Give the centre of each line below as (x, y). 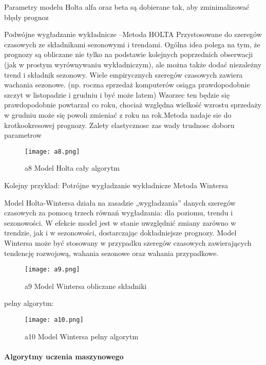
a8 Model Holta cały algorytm (72, 168)
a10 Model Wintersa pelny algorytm (82, 336)
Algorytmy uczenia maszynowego (64, 356)
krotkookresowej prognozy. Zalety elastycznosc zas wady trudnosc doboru (119, 125)
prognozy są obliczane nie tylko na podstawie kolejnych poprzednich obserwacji (129, 54)
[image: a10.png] (54, 320)
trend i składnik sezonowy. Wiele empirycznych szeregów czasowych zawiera (123, 74)
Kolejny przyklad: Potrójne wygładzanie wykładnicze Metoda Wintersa (116, 185)
